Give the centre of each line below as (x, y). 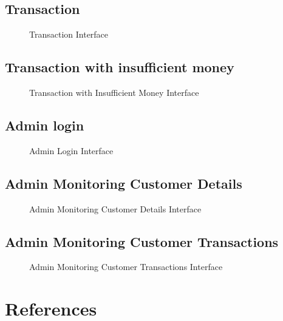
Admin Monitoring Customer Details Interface (115, 208)
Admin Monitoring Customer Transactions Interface (126, 267)
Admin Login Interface (71, 150)
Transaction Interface (69, 34)
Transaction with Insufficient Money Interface (114, 92)
